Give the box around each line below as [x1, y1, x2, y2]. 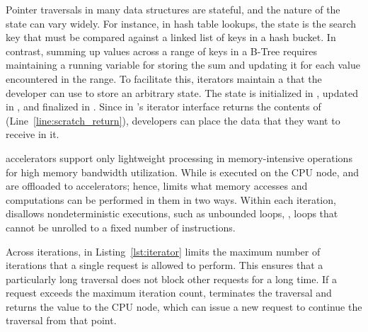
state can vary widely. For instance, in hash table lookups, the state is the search [6, 16, 357, 30]
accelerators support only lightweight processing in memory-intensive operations [6, 150, 352, 165]
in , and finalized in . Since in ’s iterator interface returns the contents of [6, 99, 321, 114]
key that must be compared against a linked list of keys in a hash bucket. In [6, 30, 336, 45]
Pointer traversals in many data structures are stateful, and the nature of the [6, 2, 340, 16]
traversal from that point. [6, 313, 117, 328]
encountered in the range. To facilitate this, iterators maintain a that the [6, 71, 322, 86]
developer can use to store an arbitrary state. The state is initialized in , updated [6, 85, 358, 100]
